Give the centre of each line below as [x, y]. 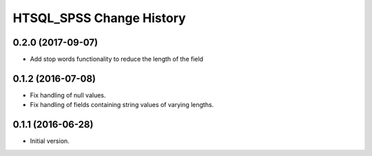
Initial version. [50, 141]
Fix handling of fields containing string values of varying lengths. [122, 105]
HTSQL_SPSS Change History [99, 18]
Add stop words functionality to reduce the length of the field [116, 59]
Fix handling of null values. [68, 95]
